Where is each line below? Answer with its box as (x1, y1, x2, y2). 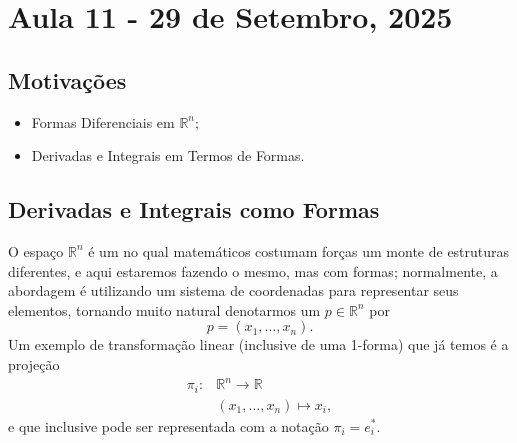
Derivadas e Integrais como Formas (8, 194, 380, 225)
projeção (8, 353, 60, 374)
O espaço (8, 240, 64, 261)
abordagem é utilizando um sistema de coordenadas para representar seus (8, 280, 459, 301)
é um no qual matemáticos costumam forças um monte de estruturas (88, 240, 510, 261)
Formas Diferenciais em (31, 111, 175, 132)
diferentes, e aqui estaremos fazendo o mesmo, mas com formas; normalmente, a (8, 260, 498, 281)
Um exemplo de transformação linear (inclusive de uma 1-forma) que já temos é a (8, 334, 509, 355)
